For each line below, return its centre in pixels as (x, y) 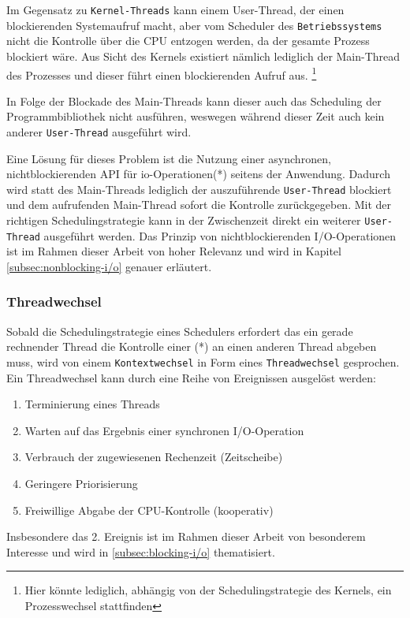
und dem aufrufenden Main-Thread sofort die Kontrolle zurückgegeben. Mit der (199, 205)
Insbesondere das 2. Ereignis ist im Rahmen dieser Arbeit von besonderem (186, 536)
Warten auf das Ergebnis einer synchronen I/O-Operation (164, 430)
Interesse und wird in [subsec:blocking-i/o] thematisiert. (141, 551)
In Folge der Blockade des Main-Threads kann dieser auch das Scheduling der (194, 101)
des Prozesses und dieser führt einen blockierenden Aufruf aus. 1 (162, 73)
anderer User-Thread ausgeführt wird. (99, 131)
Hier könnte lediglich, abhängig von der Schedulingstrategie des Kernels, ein (208, 590)
